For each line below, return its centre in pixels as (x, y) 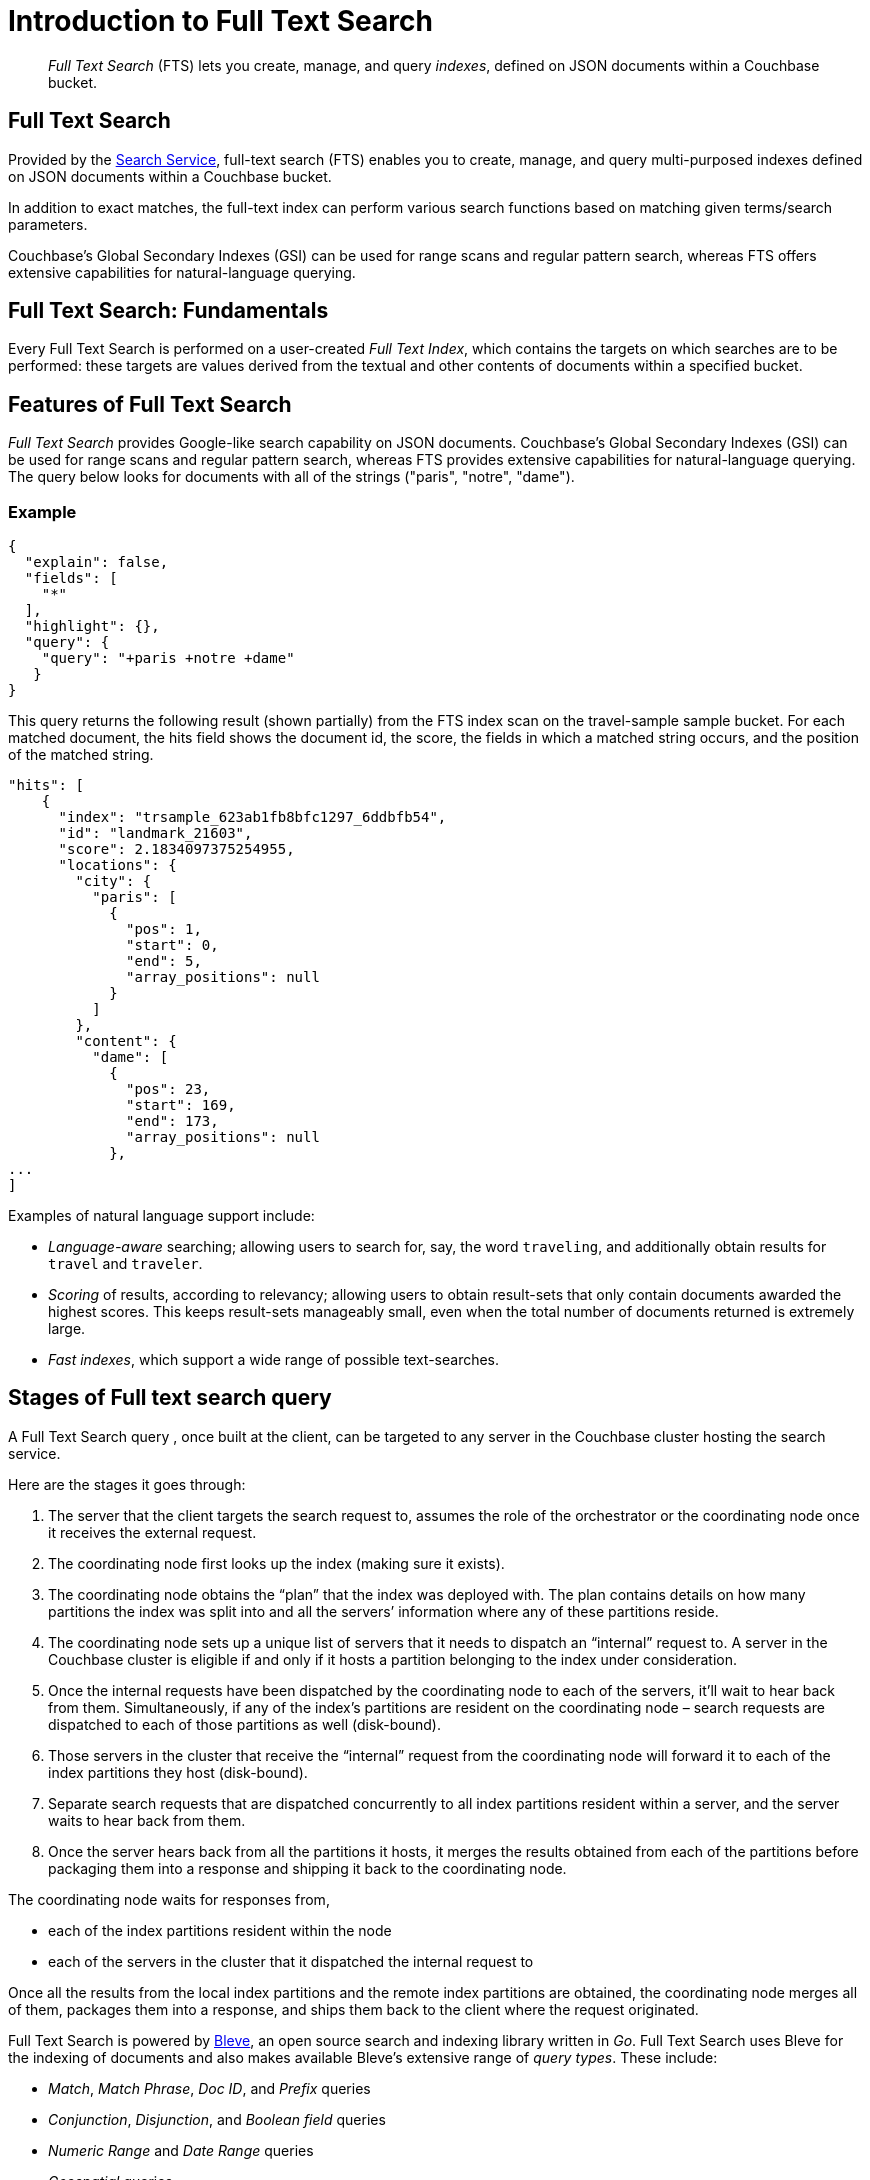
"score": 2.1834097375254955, (176, 849)
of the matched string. (81, 755)
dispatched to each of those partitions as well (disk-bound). (245, 1724)
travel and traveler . (125, 1264)
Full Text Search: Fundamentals (168, 311)
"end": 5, (164, 961)
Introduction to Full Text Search (220, 21)
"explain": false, (96, 562)
